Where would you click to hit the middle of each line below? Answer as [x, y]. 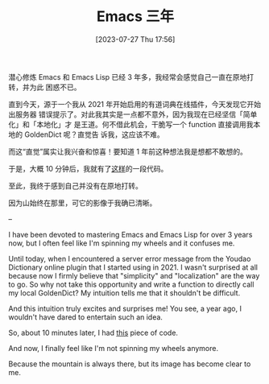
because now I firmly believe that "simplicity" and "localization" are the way [134, 275]
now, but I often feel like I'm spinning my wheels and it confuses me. [122, 243]
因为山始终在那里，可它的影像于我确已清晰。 [83, 203]
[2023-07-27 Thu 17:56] [135, 39]
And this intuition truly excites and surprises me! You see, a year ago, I [125, 308]
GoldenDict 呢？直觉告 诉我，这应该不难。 [94, 134]
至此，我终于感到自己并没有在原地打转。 [75, 185]
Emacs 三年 [135, 17]
